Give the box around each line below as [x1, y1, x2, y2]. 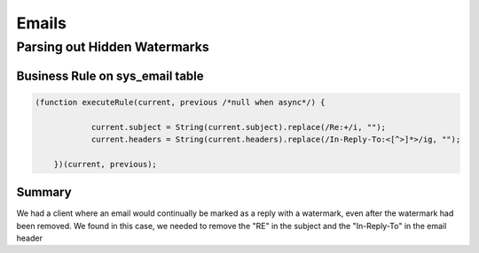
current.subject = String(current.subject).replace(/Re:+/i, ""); [90, 122, 386, 132]
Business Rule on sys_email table [16, 68, 204, 83]
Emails [16, 13, 67, 33]
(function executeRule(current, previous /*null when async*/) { [35, 97, 326, 107]
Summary [16, 185, 72, 200]
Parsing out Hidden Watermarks [16, 39, 210, 55]
